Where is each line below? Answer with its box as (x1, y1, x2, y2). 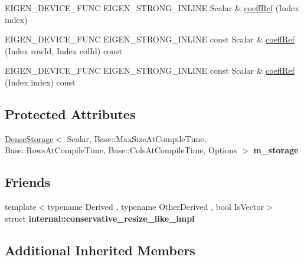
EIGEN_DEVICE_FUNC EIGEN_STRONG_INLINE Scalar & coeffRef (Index (5, 2, 299, 14)
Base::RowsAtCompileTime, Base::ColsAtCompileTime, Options (5, 144, 237, 156)
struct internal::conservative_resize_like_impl (5, 212, 195, 224)
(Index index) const (5, 75, 76, 88)
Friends (5, 173, 51, 191)
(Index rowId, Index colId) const (5, 44, 122, 57)
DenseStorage (5, 132, 54, 144)
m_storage (253, 144, 299, 156)
